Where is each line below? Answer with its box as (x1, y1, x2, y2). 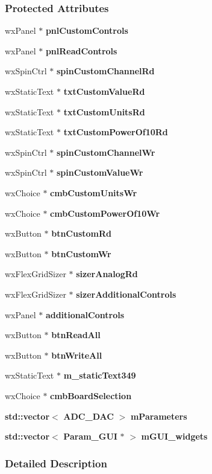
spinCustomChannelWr (57, 146, 155, 158)
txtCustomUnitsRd (63, 105, 145, 118)
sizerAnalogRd (76, 267, 138, 280)
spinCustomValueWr (57, 166, 143, 179)
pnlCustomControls (45, 24, 128, 37)
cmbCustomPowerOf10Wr (50, 207, 160, 219)
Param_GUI (63, 430, 117, 443)
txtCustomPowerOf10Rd (63, 126, 168, 138)
